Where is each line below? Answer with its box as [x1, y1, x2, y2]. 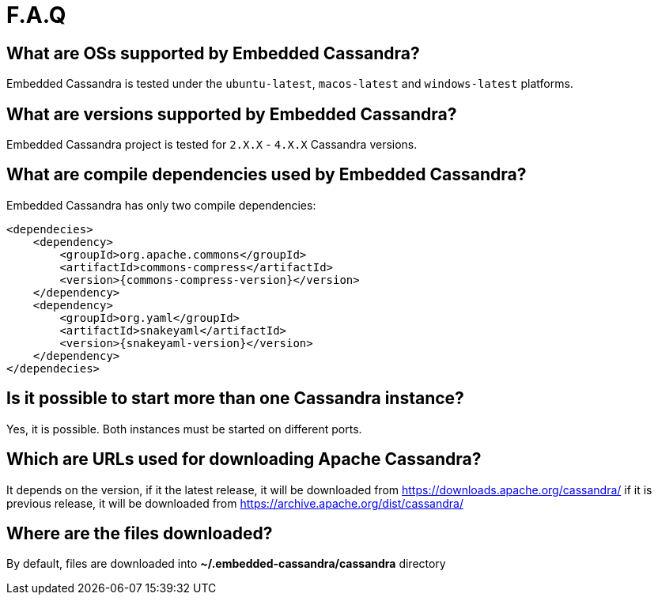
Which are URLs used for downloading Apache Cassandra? [6, 449, 482, 470]
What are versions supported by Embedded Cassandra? [6, 104, 457, 124]
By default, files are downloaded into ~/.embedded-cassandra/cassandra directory [6, 557, 446, 571]
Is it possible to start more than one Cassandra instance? [6, 388, 464, 409]
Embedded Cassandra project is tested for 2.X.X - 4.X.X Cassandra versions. [6, 138, 418, 152]
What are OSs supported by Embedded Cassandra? [6, 43, 420, 63]
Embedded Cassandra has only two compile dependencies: [6, 198, 316, 212]
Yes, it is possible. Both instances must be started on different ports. [6, 421, 362, 436]
